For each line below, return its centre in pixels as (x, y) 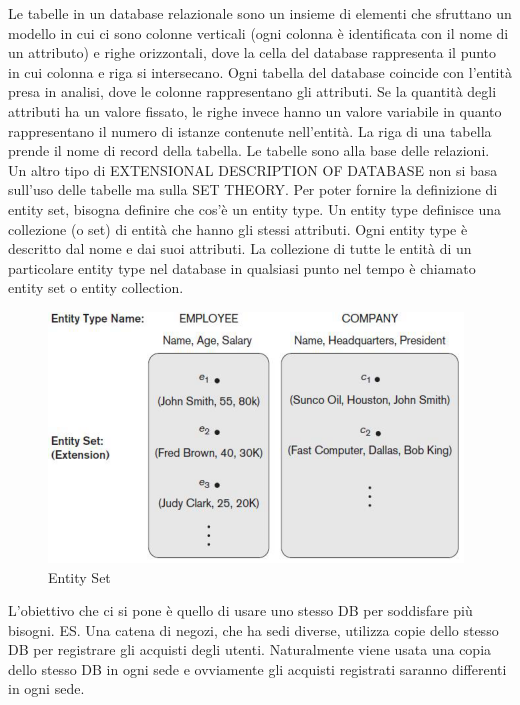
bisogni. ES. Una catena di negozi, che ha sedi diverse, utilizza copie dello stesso (253, 629)
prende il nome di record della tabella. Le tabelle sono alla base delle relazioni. (249, 150)
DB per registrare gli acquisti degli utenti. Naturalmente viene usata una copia (250, 649)
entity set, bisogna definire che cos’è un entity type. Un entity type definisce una (255, 208)
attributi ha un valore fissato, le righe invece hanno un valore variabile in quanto (255, 110)
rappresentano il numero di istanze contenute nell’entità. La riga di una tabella (250, 130)
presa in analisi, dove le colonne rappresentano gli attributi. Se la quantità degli (252, 91)
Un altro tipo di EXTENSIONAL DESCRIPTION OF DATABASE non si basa (253, 169)
